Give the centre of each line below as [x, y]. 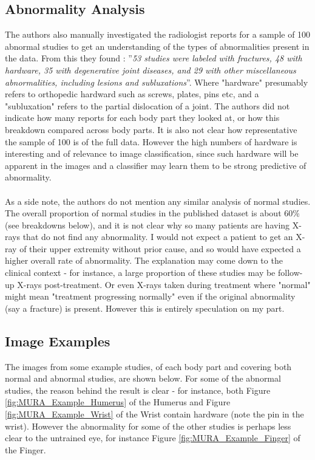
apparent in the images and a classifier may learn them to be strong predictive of [156, 165]
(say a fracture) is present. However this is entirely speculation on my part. [145, 308]
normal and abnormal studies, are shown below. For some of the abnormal [143, 378]
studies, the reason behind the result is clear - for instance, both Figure [138, 390]
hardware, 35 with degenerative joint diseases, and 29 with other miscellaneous [151, 70]
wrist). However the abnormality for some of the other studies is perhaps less [148, 426]
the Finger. [25, 449]
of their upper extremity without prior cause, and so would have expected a [160, 248]
